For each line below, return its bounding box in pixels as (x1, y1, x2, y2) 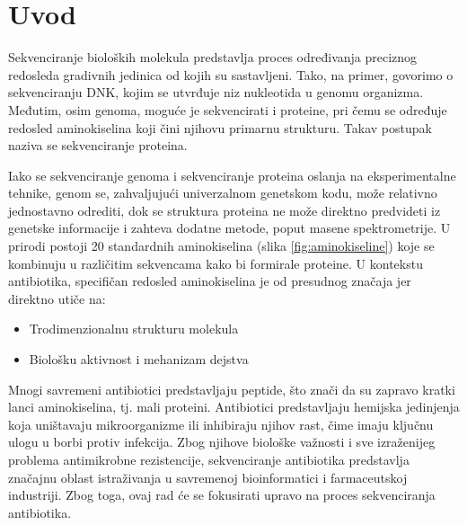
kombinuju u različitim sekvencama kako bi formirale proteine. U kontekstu (8, 254, 423, 272)
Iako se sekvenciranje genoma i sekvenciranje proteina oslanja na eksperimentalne (8, 165, 456, 184)
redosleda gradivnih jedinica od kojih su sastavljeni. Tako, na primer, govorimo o (8, 65, 454, 84)
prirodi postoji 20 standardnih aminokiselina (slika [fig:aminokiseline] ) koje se (8, 236, 435, 255)
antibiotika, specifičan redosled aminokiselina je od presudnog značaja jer (8, 271, 411, 290)
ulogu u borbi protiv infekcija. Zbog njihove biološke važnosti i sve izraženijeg (8, 432, 436, 451)
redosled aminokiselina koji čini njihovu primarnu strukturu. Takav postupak (8, 118, 432, 137)
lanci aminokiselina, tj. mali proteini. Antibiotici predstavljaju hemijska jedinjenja (8, 397, 460, 416)
